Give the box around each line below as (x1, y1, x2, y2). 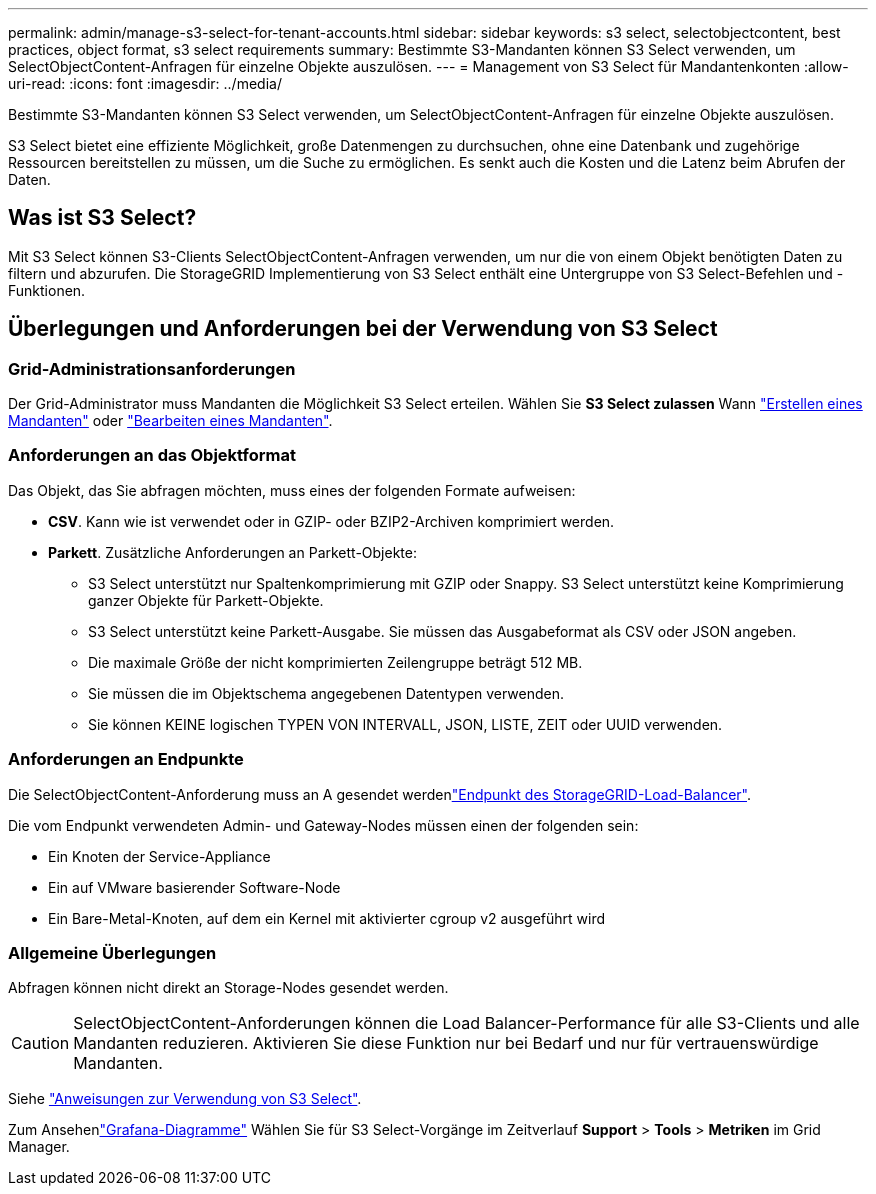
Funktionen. (8, 281, 86, 299)
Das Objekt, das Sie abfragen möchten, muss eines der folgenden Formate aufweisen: (8, 481, 576, 499)
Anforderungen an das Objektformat (8, 445, 296, 466)
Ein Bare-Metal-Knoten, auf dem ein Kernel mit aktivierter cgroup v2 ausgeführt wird (48, 909, 606, 927)
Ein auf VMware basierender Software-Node (48, 878, 341, 896)
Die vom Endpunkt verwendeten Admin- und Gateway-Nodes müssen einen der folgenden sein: (8, 816, 639, 834)
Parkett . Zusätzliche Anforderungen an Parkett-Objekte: (48, 543, 417, 561)
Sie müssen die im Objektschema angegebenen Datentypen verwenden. (88, 684, 564, 702)
